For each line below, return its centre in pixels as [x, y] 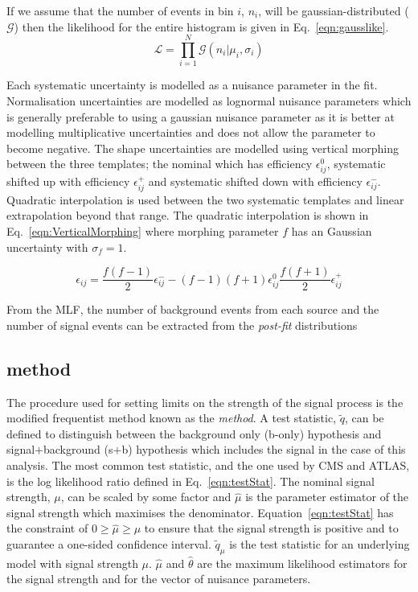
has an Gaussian [332, 231]
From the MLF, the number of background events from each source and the [193, 309]
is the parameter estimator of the [327, 497]
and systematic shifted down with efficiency [255, 181]
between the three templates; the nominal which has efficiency [160, 164]
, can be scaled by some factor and [146, 497]
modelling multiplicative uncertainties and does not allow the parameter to [191, 132]
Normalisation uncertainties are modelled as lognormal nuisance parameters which [209, 100]
